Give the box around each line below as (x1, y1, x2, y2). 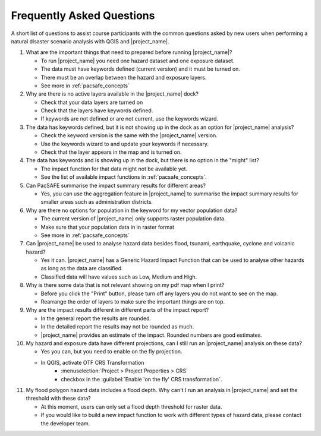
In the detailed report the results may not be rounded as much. (40, 323, 194, 330)
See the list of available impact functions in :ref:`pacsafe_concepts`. (40, 173, 207, 181)
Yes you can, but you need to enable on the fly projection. (40, 348, 182, 355)
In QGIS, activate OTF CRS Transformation (40, 359, 145, 366)
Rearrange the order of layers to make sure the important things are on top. (40, 298, 225, 305)
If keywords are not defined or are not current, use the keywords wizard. (40, 115, 219, 122)
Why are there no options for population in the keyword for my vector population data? (26, 207, 238, 214)
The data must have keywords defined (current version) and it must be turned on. (40, 65, 241, 72)
